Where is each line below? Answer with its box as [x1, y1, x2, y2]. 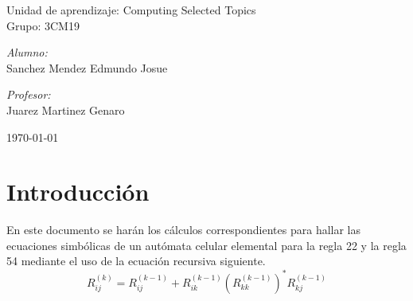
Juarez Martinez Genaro [6, 101, 125, 118]
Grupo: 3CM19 [6, 17, 80, 33]
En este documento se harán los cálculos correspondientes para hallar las [6, 221, 361, 238]
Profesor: [6, 86, 51, 103]
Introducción [6, 175, 150, 208]
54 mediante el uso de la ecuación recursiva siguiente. [6, 252, 266, 269]
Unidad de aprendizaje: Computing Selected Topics [6, 2, 256, 18]
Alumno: [6, 44, 48, 61]
